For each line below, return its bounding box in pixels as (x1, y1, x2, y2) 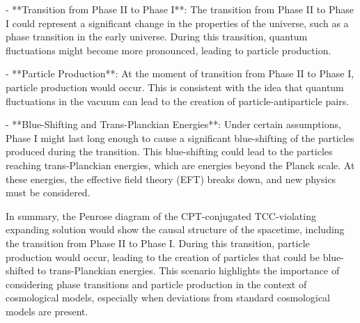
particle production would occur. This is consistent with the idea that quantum (6, 79, 344, 94)
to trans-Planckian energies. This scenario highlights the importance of (37, 263, 340, 278)
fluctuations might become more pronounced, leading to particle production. (6, 42, 331, 57)
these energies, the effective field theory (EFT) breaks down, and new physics (6, 171, 336, 186)
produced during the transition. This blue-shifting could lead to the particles (6, 144, 333, 159)
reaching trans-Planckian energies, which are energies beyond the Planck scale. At (6, 157, 355, 172)
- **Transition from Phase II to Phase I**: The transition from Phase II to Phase (6, 2, 354, 16)
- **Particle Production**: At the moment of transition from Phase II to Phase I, (6, 66, 354, 81)
